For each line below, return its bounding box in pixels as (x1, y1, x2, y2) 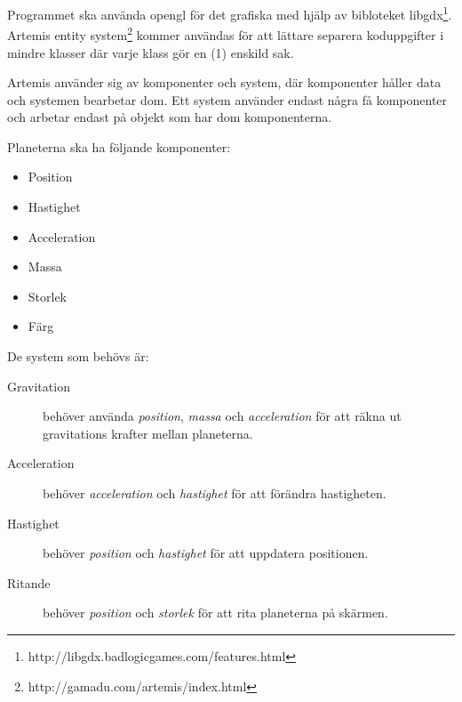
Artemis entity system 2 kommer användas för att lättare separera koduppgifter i (7, 23, 444, 44)
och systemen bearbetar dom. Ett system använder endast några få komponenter (7, 90, 448, 109)
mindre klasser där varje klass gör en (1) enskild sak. (7, 43, 294, 61)
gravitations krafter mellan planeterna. (43, 424, 253, 442)
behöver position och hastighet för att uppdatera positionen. (43, 544, 369, 562)
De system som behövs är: (7, 347, 149, 366)
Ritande (7, 573, 51, 592)
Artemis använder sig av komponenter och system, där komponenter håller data (7, 73, 442, 92)
